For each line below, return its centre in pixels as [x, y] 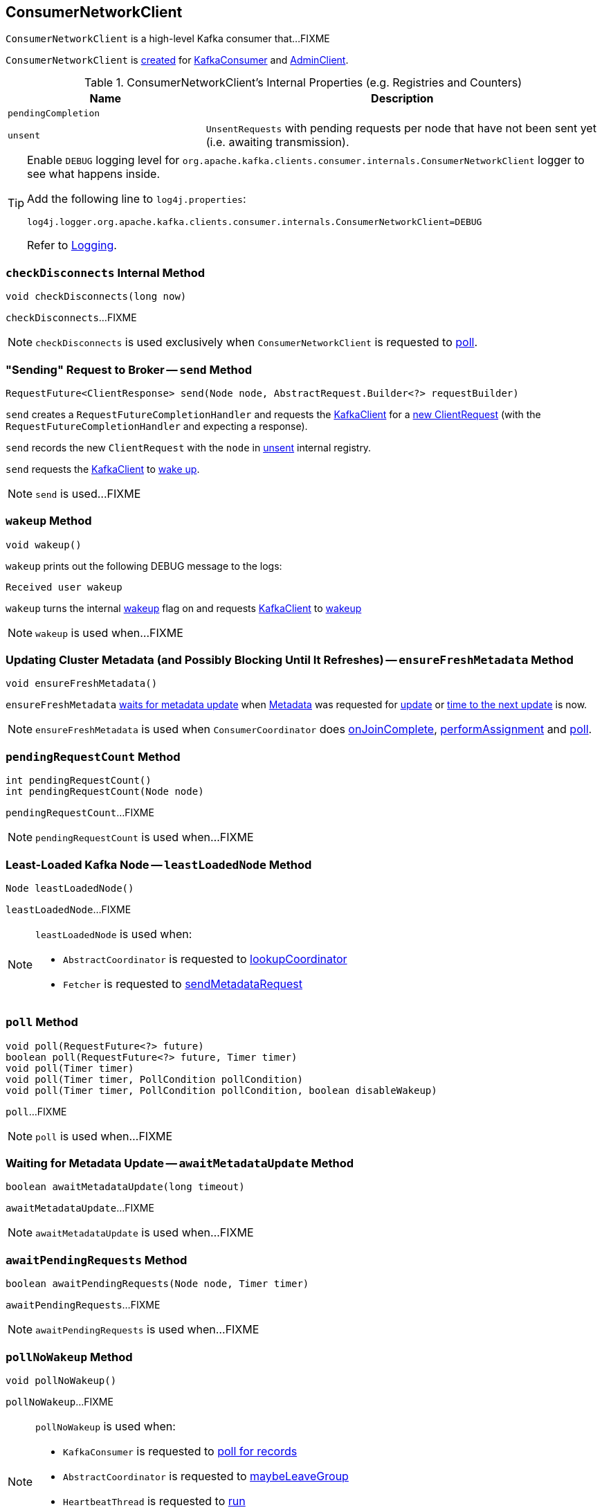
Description [402, 99]
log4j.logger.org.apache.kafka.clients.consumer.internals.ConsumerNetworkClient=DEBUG [255, 222]
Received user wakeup [64, 587]
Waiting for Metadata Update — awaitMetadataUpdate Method [180, 1163]
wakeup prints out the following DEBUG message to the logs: [144, 566]
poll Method [42, 1022]
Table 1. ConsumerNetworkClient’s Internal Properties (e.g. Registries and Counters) [303, 83]
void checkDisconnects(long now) [96, 297]
